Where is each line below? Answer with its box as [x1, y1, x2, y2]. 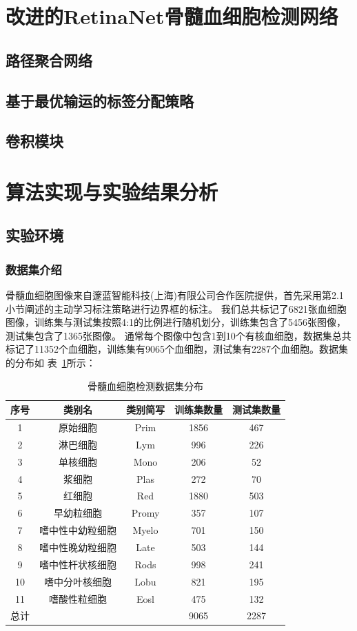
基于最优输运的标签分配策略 [6, 90, 194, 111]
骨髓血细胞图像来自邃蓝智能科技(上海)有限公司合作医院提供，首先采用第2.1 [6, 288, 344, 302]
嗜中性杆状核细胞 [39, 557, 116, 571]
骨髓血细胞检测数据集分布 [88, 378, 203, 393]
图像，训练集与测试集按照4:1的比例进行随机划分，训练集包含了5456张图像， [6, 315, 346, 329]
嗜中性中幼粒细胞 [39, 523, 116, 537]
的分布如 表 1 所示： [6, 355, 96, 370]
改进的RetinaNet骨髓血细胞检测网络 [6, 2, 338, 30]
